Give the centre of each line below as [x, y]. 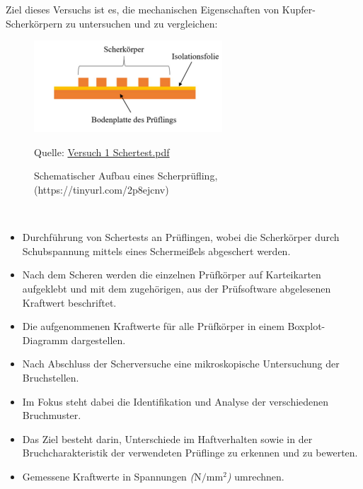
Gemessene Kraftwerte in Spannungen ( [108, 476]
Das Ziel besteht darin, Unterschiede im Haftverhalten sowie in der [167, 438]
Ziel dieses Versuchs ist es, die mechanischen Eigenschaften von [143, 9]
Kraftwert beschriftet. [69, 302]
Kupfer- [299, 9]
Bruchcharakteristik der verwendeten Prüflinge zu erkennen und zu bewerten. [190, 453]
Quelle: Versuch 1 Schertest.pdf [102, 152]
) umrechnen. [255, 476]
